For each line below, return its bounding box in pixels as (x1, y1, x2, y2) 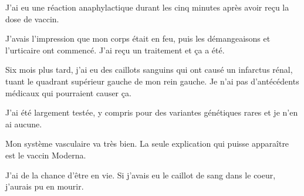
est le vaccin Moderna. (5, 148, 86, 161)
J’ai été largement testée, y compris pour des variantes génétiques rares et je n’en (5, 106, 298, 119)
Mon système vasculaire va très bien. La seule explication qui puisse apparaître (5, 137, 289, 150)
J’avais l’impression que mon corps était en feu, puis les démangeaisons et (5, 32, 271, 45)
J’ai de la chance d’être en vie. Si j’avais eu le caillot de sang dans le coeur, (5, 168, 276, 181)
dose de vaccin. (5, 12, 59, 25)
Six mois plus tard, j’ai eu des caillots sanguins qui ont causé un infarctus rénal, (5, 63, 293, 76)
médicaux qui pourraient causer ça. (5, 86, 131, 99)
